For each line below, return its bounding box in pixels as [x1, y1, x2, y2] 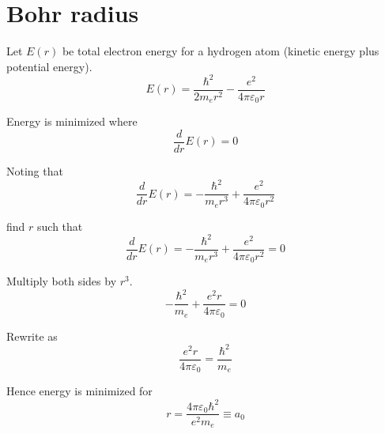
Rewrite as [6, 327, 58, 344]
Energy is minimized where [6, 113, 138, 130]
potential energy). [6, 58, 92, 74]
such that [37, 217, 83, 234]
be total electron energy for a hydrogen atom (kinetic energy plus [62, 43, 379, 59]
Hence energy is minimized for [6, 383, 153, 399]
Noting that [6, 162, 63, 179]
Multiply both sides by [6, 273, 117, 289]
